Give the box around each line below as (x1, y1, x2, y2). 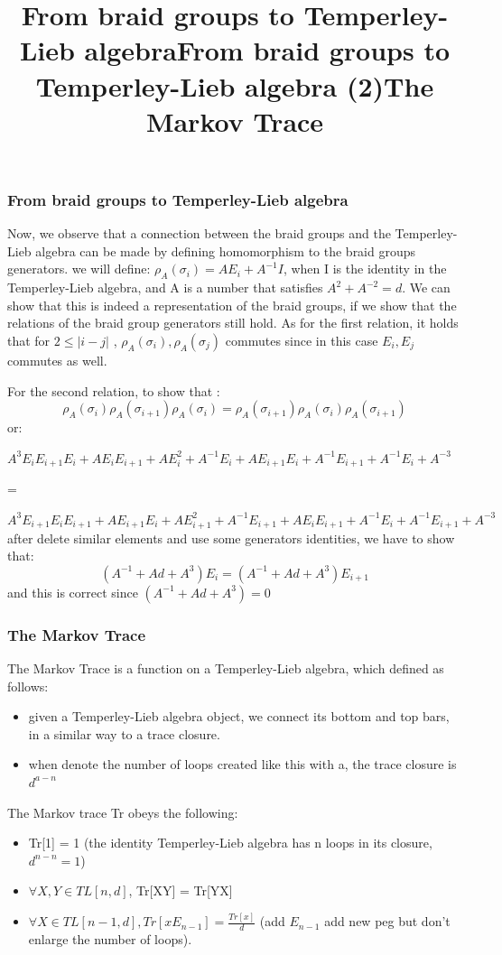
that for (7, 331, 51, 349)
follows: (7, 676, 49, 695)
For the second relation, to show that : (7, 381, 220, 400)
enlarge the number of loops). (28, 930, 192, 949)
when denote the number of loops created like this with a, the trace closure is (28, 755, 457, 774)
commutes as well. (7, 351, 107, 369)
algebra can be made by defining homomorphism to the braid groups (35, 241, 416, 260)
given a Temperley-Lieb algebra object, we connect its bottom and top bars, (28, 707, 450, 726)
